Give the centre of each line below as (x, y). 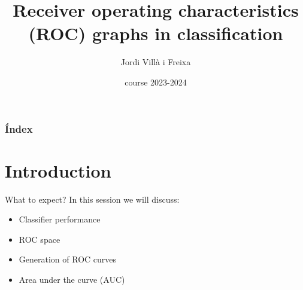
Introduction (58, 170)
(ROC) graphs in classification (156, 33)
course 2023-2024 (156, 82)
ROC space (40, 239)
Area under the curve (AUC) (72, 279)
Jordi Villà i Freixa (156, 62)
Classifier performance (60, 219)
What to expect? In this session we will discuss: (92, 199)
